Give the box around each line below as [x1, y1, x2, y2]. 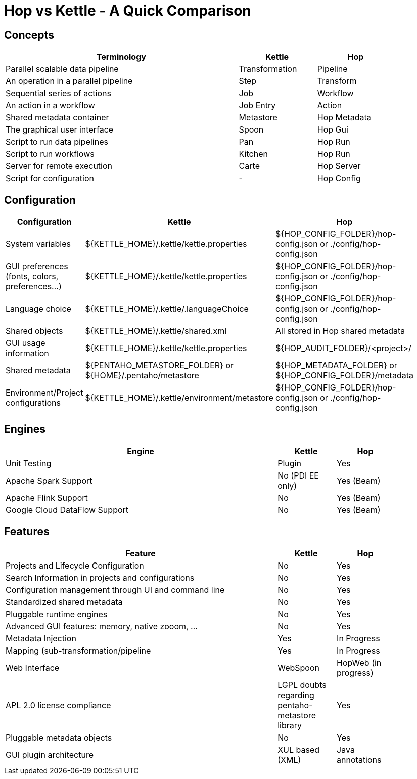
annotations [337, 754, 382, 765]
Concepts [4, 28, 54, 41]
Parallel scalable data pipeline [6, 64, 119, 74]
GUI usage [6, 338, 45, 349]
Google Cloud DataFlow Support [6, 504, 129, 515]
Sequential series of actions [6, 88, 111, 99]
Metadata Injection [6, 633, 76, 643]
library [277, 720, 302, 730]
